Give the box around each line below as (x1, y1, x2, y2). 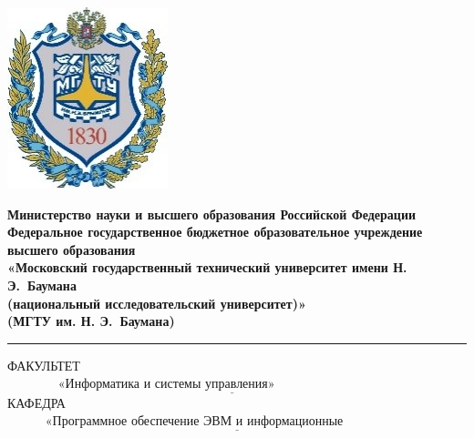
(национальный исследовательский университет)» (7, 293, 306, 312)
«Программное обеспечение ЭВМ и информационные (45, 415, 344, 429)
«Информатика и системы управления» (57, 378, 275, 392)
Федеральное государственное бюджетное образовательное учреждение (7, 222, 423, 241)
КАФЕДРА (7, 392, 66, 412)
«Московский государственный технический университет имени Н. (7, 258, 407, 277)
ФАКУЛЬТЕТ (7, 355, 80, 374)
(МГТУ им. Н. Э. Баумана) (7, 311, 175, 331)
